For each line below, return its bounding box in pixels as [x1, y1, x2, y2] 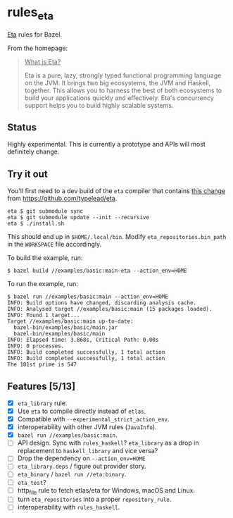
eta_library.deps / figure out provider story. [17, 462, 146, 471]
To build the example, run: [7, 254, 83, 262]
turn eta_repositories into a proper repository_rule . [17, 495, 172, 504]
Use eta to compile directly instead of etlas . [17, 407, 146, 416]
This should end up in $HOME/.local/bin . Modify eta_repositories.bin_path [7, 233, 227, 241]
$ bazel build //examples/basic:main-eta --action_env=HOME [7, 267, 188, 275]
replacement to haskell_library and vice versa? [17, 447, 158, 455]
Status [7, 121, 37, 133]
